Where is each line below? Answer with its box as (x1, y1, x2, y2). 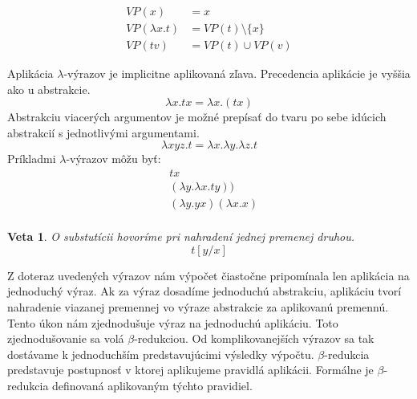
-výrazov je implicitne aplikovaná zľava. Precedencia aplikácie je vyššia (63, 65, 411, 82)
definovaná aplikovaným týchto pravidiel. (52, 377, 253, 393)
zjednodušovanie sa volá (7, 330, 124, 347)
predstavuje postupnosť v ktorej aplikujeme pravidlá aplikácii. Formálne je (7, 361, 374, 378)
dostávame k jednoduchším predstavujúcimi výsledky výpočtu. (7, 345, 314, 362)
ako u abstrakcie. (7, 80, 91, 97)
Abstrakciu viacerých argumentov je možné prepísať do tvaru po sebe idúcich (7, 108, 387, 125)
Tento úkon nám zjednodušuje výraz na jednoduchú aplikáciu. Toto (7, 314, 338, 331)
